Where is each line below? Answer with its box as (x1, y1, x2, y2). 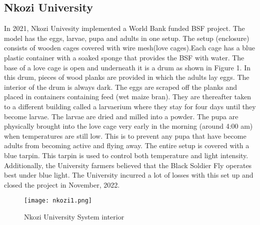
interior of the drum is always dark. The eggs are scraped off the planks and (4, 81, 237, 92)
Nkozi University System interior (24, 211, 124, 222)
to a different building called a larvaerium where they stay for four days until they (4, 101, 256, 111)
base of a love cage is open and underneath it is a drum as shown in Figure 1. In (4, 62, 251, 72)
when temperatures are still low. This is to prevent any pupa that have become (4, 130, 246, 141)
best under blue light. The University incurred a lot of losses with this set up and (4, 170, 253, 180)
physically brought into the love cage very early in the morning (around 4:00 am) (4, 121, 253, 131)
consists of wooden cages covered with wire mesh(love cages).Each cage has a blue (4, 42, 255, 53)
